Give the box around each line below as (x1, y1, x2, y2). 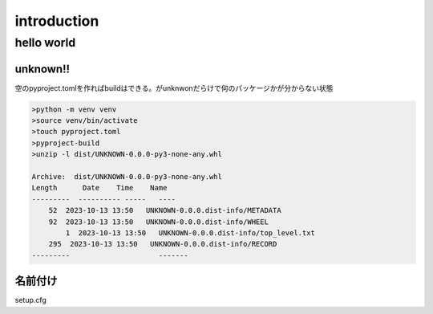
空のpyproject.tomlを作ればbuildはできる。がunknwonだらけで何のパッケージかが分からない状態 (14, 83, 334, 92)
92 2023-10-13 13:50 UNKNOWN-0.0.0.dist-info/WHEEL (48, 217, 269, 226)
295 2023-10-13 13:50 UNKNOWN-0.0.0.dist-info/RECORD (48, 239, 277, 249)
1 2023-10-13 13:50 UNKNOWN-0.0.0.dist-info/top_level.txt (65, 229, 316, 237)
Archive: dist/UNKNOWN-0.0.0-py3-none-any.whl (31, 173, 222, 181)
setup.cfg (14, 296, 47, 305)
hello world (14, 35, 76, 50)
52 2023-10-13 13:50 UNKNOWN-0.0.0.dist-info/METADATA (48, 206, 281, 215)
